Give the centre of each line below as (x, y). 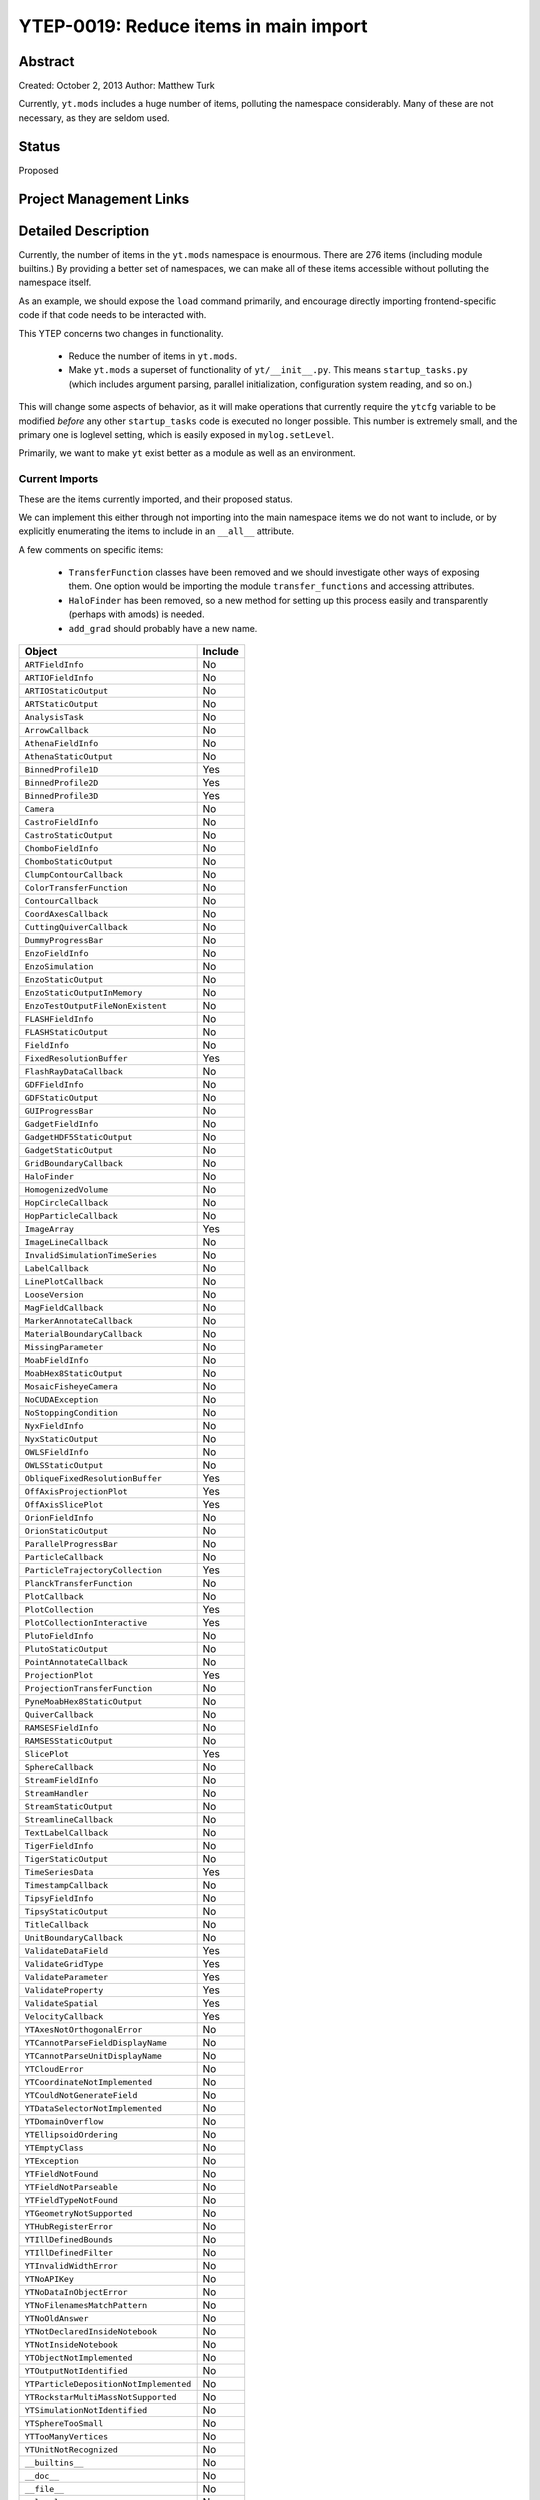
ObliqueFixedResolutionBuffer (93, 1478)
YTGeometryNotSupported (78, 2213)
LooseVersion (54, 1294)
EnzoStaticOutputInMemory (83, 992)
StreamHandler (56, 1793)
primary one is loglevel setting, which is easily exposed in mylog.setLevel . (176, 434)
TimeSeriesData (59, 1871)
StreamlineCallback (69, 1819)
